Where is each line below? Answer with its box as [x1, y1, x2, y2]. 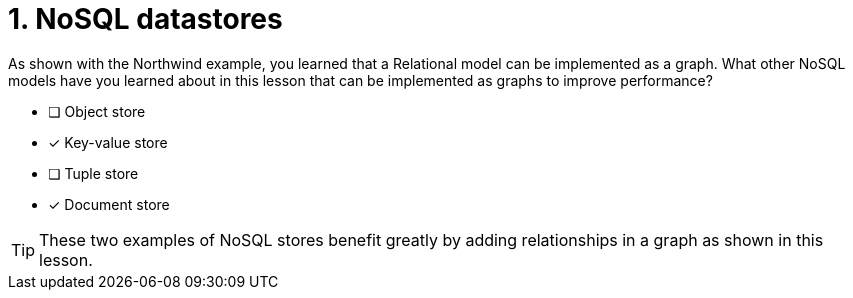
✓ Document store [48, 195, 170, 213]
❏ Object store [48, 102, 146, 120]
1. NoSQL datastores [8, 2, 283, 36]
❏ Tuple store [48, 164, 139, 182]
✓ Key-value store [48, 133, 168, 151]
